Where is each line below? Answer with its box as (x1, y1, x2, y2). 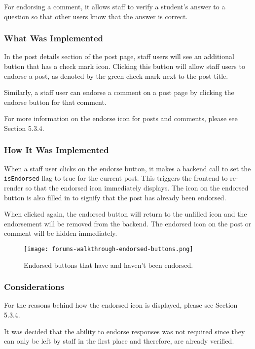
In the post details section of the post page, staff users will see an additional (4, 51, 234, 62)
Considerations (4, 281, 64, 293)
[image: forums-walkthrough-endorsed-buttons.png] (24, 246, 193, 253)
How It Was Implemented (4, 144, 109, 156)
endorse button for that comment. (4, 96, 107, 107)
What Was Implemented (4, 32, 104, 44)
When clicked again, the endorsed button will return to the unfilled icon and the (4, 209, 247, 219)
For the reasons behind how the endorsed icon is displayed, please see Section (4, 300, 238, 310)
